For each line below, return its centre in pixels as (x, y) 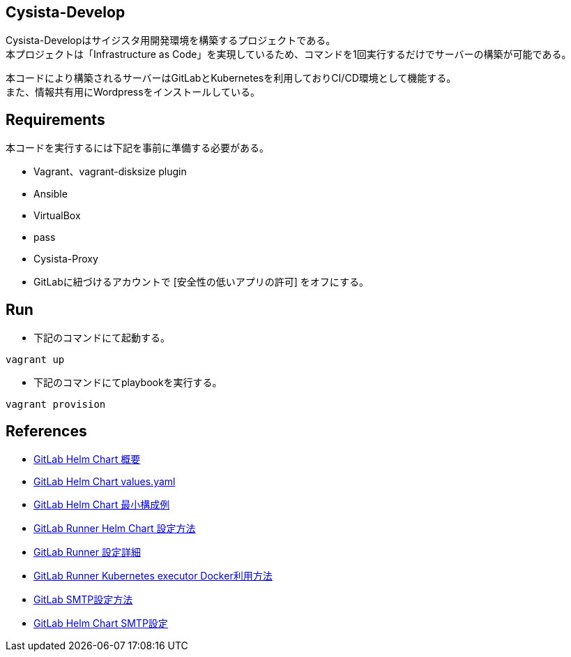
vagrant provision (56, 405)
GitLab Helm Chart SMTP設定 (101, 623)
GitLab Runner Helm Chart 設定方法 (115, 528)
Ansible (51, 194)
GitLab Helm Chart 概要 (87, 459)
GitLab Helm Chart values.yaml (105, 481)
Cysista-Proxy (66, 259)
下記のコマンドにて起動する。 (102, 338)
